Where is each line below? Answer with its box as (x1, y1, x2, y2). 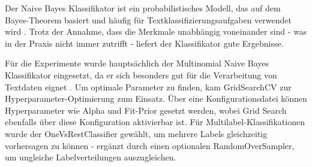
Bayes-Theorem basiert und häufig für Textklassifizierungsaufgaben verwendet (5, 13, 292, 26)
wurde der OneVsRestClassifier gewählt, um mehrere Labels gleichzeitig (5, 127, 268, 139)
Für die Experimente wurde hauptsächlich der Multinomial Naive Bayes (5, 57, 269, 69)
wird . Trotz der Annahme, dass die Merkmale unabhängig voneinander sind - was (5, 25, 307, 38)
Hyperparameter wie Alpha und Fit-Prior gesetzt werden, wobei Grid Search (5, 104, 287, 116)
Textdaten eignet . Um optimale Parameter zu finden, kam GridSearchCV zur (5, 80, 292, 93)
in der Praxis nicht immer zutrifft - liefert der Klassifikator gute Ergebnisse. (5, 37, 284, 49)
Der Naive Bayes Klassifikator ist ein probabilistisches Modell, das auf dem (5, 2, 281, 14)
